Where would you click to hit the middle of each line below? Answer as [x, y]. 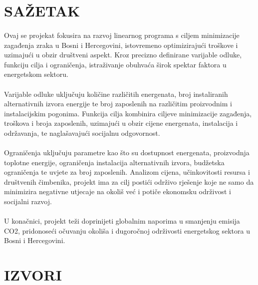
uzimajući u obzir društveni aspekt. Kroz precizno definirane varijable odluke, [123, 55]
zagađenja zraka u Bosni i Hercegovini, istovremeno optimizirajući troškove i [121, 45]
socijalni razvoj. [28, 201]
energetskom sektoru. [36, 74]
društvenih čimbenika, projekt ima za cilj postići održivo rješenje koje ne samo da [129, 181]
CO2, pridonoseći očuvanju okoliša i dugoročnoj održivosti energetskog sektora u [127, 230]
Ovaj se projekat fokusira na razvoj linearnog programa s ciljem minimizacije [122, 35]
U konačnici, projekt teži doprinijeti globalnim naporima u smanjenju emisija [122, 221]
